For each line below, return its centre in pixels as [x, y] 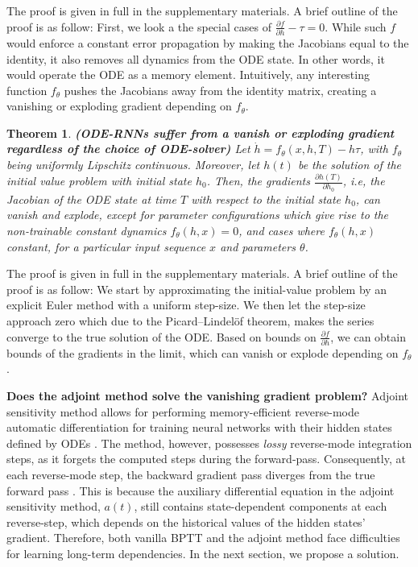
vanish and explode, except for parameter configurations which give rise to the [198, 215]
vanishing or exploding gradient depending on [119, 106]
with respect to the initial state [266, 199]
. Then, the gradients [258, 181]
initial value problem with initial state [99, 181]
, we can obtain [368, 336]
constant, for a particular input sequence [106, 246]
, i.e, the [364, 181]
